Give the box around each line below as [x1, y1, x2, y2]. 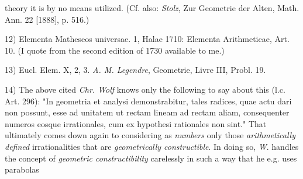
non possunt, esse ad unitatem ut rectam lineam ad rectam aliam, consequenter [5, 106, 290, 118]
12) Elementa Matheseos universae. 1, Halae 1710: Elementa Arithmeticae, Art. [5, 33, 290, 45]
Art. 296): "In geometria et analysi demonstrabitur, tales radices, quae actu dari [5, 94, 292, 107]
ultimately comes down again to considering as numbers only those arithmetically [5, 129, 295, 141]
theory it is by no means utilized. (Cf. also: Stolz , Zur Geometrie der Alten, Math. [5, 2, 299, 13]
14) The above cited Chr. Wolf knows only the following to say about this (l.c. [5, 83, 285, 95]
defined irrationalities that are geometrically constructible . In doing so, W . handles [5, 140, 299, 152]
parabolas [5, 163, 39, 176]
